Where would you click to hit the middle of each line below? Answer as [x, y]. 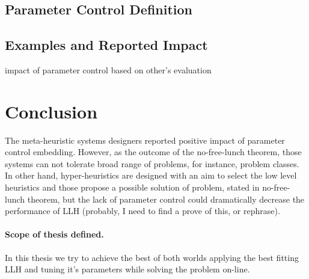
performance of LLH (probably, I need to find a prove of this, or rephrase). [142, 211]
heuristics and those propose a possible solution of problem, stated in [132, 187]
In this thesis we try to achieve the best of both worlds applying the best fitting [152, 257]
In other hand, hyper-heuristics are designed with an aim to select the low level [151, 175]
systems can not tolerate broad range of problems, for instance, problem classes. [152, 163]
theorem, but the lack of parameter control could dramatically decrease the [166, 199]
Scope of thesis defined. [54, 234]
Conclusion [51, 111]
